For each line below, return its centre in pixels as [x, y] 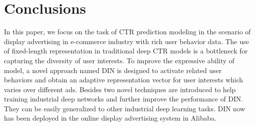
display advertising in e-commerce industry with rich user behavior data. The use [127, 41]
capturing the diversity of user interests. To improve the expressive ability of [119, 60]
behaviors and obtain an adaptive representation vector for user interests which [124, 80]
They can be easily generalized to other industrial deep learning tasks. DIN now [125, 108]
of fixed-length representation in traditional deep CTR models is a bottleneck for [126, 51]
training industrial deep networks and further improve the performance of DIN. [124, 99]
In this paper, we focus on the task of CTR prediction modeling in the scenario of [127, 32]
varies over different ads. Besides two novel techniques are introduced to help [120, 89]
